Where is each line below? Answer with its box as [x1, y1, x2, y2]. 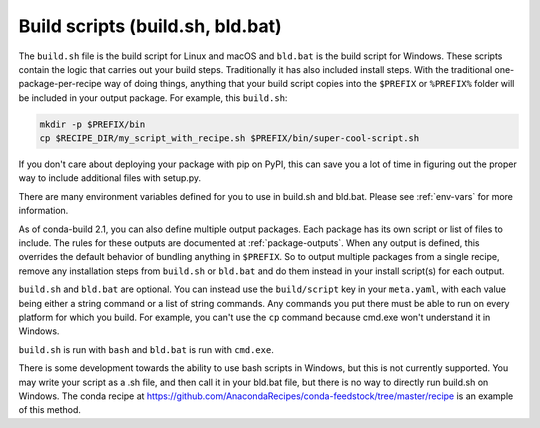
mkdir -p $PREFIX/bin [39, 118, 146, 130]
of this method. [18, 404, 82, 416]
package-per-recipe [18, 78, 102, 90]
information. [18, 205, 69, 217]
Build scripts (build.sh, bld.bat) [18, 15, 282, 37]
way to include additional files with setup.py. [18, 172, 202, 184]
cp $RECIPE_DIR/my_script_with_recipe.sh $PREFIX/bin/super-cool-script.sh [39, 133, 420, 144]
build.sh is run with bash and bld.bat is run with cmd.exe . [18, 343, 274, 355]
